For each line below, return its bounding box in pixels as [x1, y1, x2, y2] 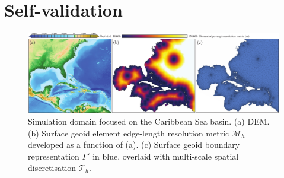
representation [28, 150, 79, 162]
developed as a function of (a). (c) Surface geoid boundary [28, 138, 240, 151]
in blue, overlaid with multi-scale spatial [92, 150, 239, 162]
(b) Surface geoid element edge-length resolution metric [28, 126, 229, 139]
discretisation [28, 161, 76, 174]
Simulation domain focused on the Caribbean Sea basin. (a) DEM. [28, 115, 270, 128]
